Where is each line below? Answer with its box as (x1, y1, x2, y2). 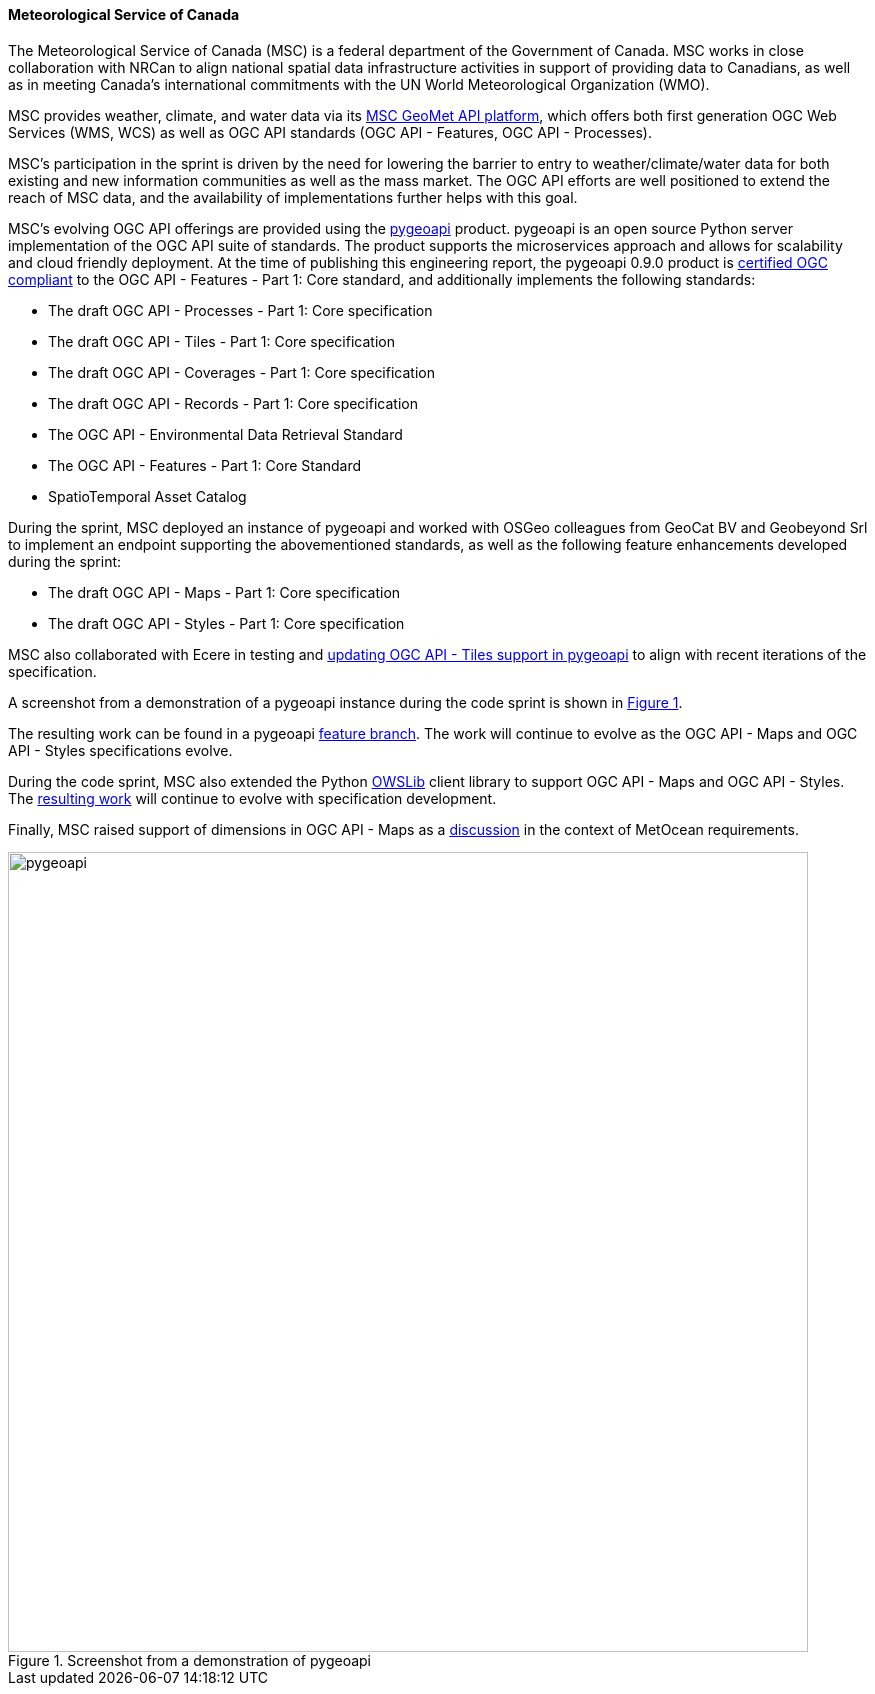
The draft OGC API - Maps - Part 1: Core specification (48, 583, 401, 601)
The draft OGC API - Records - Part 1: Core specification (48, 394, 418, 412)
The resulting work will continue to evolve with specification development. (8, 789, 497, 807)
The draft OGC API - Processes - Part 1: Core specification (48, 301, 433, 319)
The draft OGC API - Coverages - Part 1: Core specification (48, 363, 435, 381)
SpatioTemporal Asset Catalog (48, 487, 247, 505)
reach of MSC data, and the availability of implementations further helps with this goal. (8, 188, 578, 206)
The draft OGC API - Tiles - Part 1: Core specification (48, 332, 395, 350)
